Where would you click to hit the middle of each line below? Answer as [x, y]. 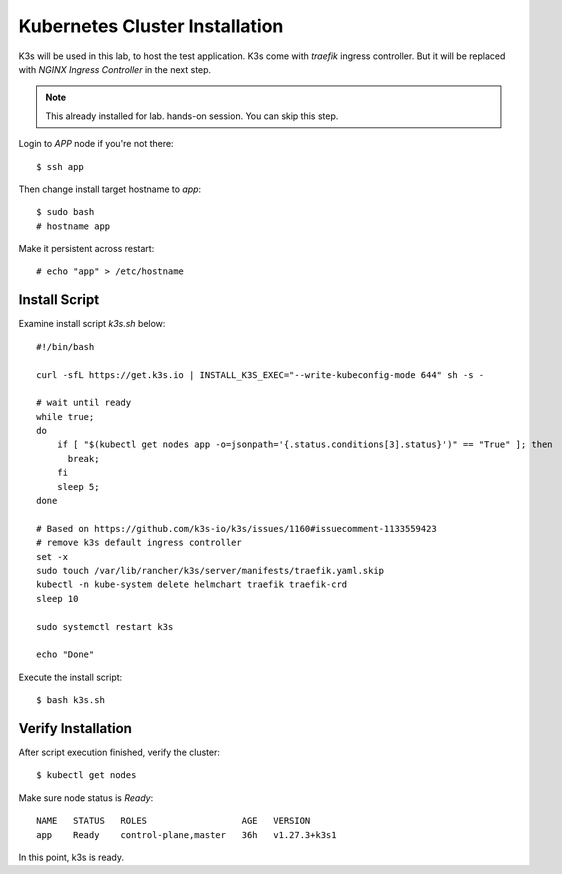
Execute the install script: [70, 677]
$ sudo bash [65, 212]
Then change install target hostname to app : [110, 189]
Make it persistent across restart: [86, 249]
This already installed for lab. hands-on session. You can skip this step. [192, 116]
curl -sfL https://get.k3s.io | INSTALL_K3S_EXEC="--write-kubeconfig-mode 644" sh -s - [260, 374]
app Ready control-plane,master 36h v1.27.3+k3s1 [186, 834]
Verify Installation [75, 728]
